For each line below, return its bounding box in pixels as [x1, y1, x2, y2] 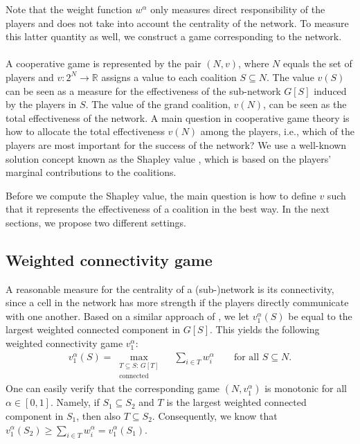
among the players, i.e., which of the [200, 124, 354, 139]
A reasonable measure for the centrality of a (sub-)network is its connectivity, [6, 281, 334, 296]
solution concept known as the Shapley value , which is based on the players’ [6, 151, 332, 166]
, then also [76, 408, 121, 423]
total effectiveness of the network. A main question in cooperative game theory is [6, 110, 350, 125]
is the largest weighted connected [166, 395, 307, 409]
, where [238, 56, 269, 71]
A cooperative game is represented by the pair [6, 56, 201, 71]
